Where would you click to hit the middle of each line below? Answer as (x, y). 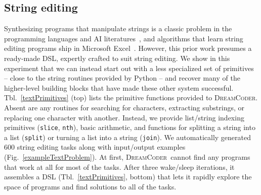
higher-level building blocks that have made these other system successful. (119, 87)
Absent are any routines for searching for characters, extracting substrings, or (124, 107)
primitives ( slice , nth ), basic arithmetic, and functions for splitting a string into (130, 127)
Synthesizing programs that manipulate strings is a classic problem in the (118, 28)
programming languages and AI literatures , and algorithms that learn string (124, 38)
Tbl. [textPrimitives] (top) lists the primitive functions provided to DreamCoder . (131, 97)
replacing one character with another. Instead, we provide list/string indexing (124, 117)
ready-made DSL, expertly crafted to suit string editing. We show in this (117, 58)
